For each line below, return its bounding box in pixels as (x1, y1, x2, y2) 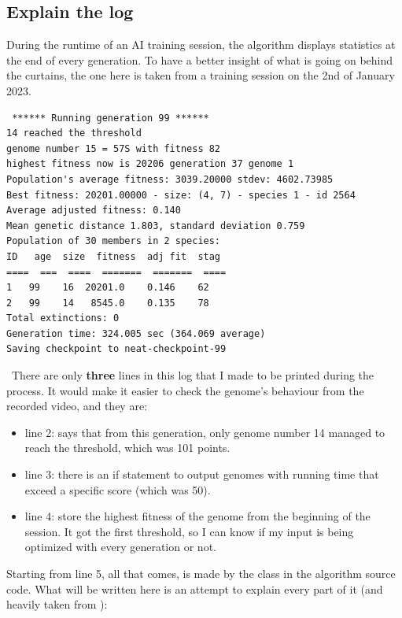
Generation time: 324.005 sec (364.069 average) (6, 328, 266, 339)
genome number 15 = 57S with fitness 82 (6, 142, 221, 154)
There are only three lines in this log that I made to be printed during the (11, 367, 374, 383)
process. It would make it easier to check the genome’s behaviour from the (6, 382, 364, 398)
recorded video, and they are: (6, 398, 148, 414)
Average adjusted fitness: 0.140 (6, 205, 181, 216)
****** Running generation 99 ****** (12, 112, 209, 124)
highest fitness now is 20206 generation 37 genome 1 (6, 158, 294, 170)
